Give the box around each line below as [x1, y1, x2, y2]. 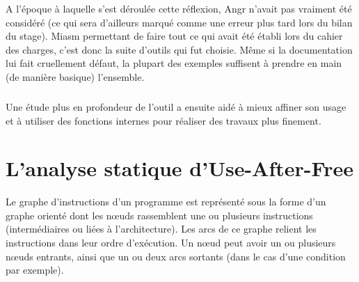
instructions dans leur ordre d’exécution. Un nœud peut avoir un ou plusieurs [6, 235, 336, 250]
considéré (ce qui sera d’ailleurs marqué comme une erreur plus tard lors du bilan [6, 15, 353, 29]
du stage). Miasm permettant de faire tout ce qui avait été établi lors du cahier [6, 29, 343, 43]
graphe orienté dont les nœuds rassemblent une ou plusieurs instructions [6, 207, 313, 222]
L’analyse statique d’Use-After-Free [6, 154, 353, 182]
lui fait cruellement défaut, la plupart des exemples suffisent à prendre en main [6, 56, 342, 70]
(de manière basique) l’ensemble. [6, 69, 145, 84]
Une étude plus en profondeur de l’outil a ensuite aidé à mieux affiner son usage [6, 99, 346, 113]
